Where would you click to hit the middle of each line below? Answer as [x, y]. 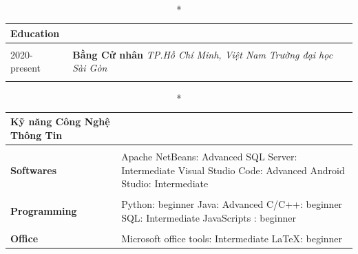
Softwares [34, 170]
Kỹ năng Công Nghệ [60, 121]
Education [35, 33]
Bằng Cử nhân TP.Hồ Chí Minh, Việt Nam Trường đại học [203, 54]
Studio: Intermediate [165, 183]
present [26, 68]
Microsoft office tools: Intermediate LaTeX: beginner [232, 238]
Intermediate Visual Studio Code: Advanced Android [233, 170]
